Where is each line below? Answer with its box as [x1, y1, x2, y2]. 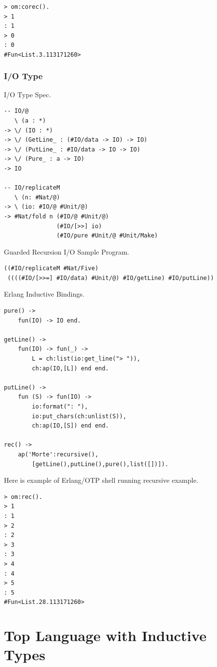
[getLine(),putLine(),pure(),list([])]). [32, 460, 169, 468]
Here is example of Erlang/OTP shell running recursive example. [4, 475, 198, 485]
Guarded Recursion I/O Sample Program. [4, 246, 130, 257]
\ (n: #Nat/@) [14, 194, 60, 201]
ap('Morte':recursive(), [18, 451, 99, 458]
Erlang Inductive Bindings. [4, 289, 85, 299]
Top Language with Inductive [4, 625, 207, 645]
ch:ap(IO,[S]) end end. [32, 422, 109, 430]
